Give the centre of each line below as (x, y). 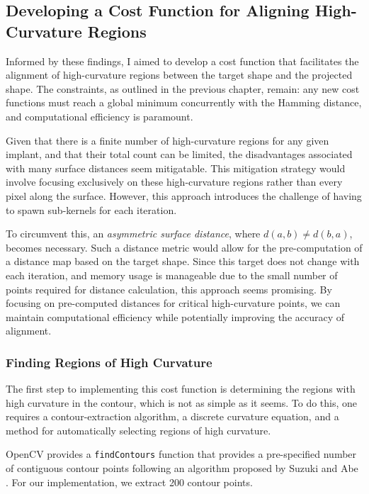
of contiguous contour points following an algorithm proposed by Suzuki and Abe (182, 468)
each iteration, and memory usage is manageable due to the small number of (172, 275)
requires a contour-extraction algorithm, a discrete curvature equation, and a (172, 416)
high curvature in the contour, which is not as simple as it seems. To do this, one (182, 402)
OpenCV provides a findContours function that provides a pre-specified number (181, 454)
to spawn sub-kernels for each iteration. (91, 209)
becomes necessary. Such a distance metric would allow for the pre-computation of (184, 247)
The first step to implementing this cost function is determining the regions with (181, 389)
